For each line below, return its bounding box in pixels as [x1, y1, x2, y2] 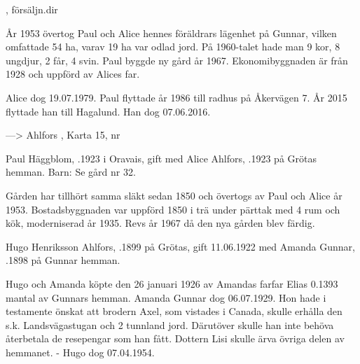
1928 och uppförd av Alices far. [6, 66, 140, 81]
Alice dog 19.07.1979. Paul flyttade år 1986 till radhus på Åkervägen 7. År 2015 [6, 90, 347, 104]
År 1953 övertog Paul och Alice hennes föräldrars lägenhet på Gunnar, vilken [6, 25, 337, 40]
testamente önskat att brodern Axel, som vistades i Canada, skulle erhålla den [6, 304, 342, 318]
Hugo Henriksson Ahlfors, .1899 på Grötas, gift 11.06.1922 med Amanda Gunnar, [6, 239, 355, 253]
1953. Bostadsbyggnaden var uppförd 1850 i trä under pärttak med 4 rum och [6, 202, 340, 216]
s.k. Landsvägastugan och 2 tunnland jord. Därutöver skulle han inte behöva [6, 317, 334, 332]
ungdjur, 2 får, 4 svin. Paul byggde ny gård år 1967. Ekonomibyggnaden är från [6, 52, 348, 67]
